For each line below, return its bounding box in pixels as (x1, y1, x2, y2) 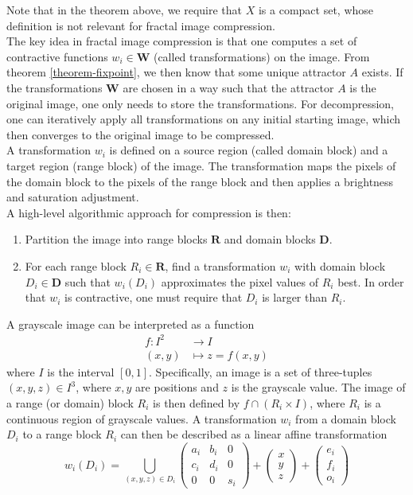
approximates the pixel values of (161, 273, 319, 290)
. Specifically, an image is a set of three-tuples (148, 363, 372, 380)
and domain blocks (224, 231, 316, 247)
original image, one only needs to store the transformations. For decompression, (6, 95, 395, 111)
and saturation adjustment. (6, 189, 139, 205)
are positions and (135, 379, 219, 396)
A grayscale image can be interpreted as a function (6, 315, 255, 332)
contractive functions (6, 48, 108, 64)
